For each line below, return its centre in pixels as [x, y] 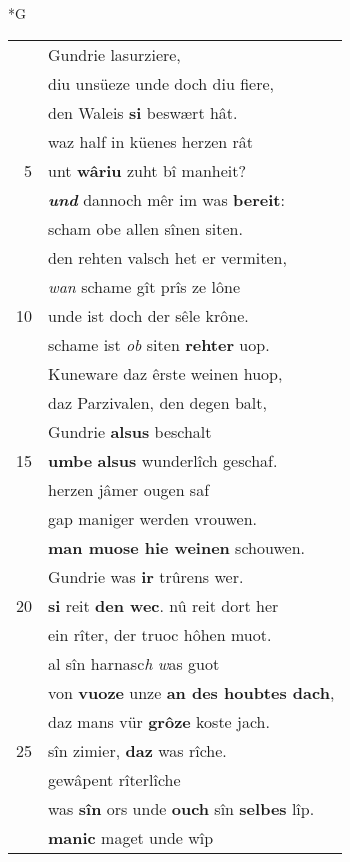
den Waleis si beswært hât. [143, 112]
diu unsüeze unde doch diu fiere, [161, 83]
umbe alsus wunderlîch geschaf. [163, 460]
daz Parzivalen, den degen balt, [157, 402]
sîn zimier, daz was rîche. [137, 750]
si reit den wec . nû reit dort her [163, 605]
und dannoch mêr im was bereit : [166, 199]
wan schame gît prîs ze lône [144, 286]
